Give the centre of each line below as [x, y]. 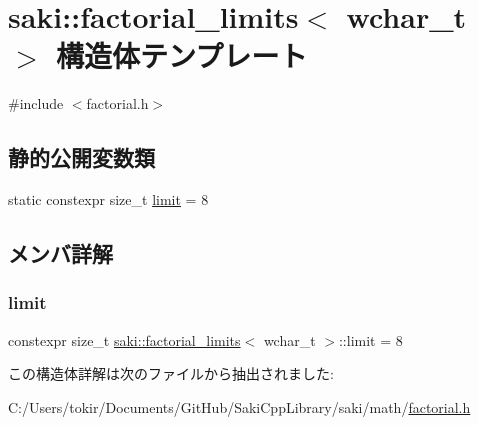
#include [36, 103]
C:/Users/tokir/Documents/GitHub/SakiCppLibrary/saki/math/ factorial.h [239, 406]
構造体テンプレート [182, 55]
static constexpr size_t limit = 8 [108, 199]
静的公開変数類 [81, 157]
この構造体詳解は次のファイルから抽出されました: [171, 373]
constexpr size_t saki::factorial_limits [124, 339]
